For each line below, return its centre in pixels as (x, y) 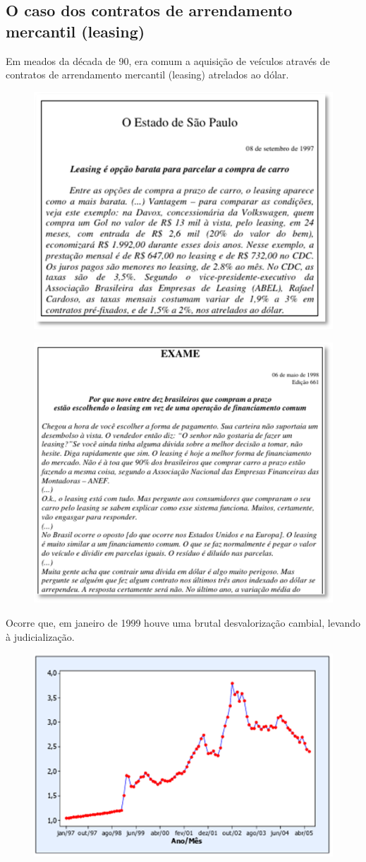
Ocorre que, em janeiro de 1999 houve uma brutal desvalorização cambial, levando (183, 623)
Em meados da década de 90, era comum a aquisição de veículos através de (168, 60)
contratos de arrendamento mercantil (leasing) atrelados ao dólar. (147, 75)
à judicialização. (40, 636)
